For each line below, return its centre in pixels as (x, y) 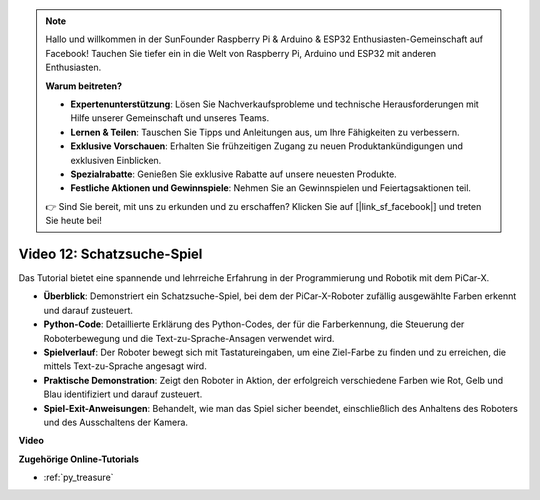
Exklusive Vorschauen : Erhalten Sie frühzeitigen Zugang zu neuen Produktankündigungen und (267, 146)
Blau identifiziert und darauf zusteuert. (123, 394)
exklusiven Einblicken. (116, 160)
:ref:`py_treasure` (78, 477)
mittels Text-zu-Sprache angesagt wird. (125, 366)
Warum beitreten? (84, 86)
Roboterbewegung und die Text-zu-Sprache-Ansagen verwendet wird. (189, 338)
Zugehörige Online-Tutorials (79, 459)
